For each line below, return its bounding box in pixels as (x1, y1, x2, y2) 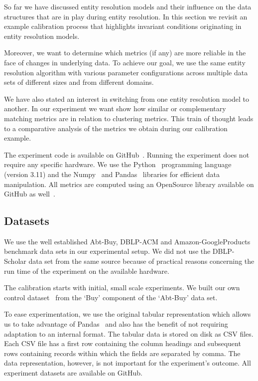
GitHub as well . (4, 189, 55, 199)
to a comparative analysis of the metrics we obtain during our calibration (4, 123, 228, 133)
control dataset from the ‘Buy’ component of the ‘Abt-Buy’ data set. (4, 292, 218, 302)
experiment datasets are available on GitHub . (4, 368, 143, 378)
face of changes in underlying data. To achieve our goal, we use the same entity (4, 57, 246, 67)
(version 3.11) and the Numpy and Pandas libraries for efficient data (4, 169, 220, 179)
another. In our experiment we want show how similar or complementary (4, 103, 226, 114)
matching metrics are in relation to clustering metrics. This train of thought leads (4, 113, 254, 123)
